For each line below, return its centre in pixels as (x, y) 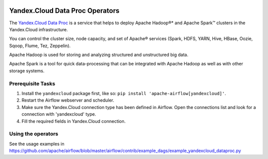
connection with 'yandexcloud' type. (59, 114)
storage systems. (27, 71)
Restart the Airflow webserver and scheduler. (68, 100)
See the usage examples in (37, 144)
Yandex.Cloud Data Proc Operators (64, 11)
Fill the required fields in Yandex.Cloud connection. (74, 121)
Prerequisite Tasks (32, 83)
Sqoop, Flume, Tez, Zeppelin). (40, 46)
